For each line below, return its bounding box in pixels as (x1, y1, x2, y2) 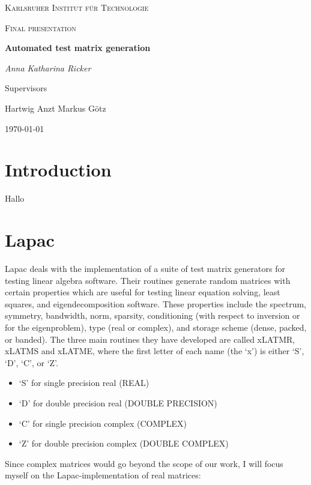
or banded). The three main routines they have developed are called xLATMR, (5, 333, 295, 345)
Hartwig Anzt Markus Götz (5, 101, 106, 114)
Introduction (5, 157, 112, 182)
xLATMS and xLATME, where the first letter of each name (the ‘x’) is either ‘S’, (5, 345, 304, 357)
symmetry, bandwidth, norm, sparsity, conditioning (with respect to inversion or (5, 309, 300, 322)
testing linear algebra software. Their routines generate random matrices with (5, 274, 291, 286)
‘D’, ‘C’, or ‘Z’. (5, 356, 58, 369)
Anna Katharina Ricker (5, 61, 91, 74)
